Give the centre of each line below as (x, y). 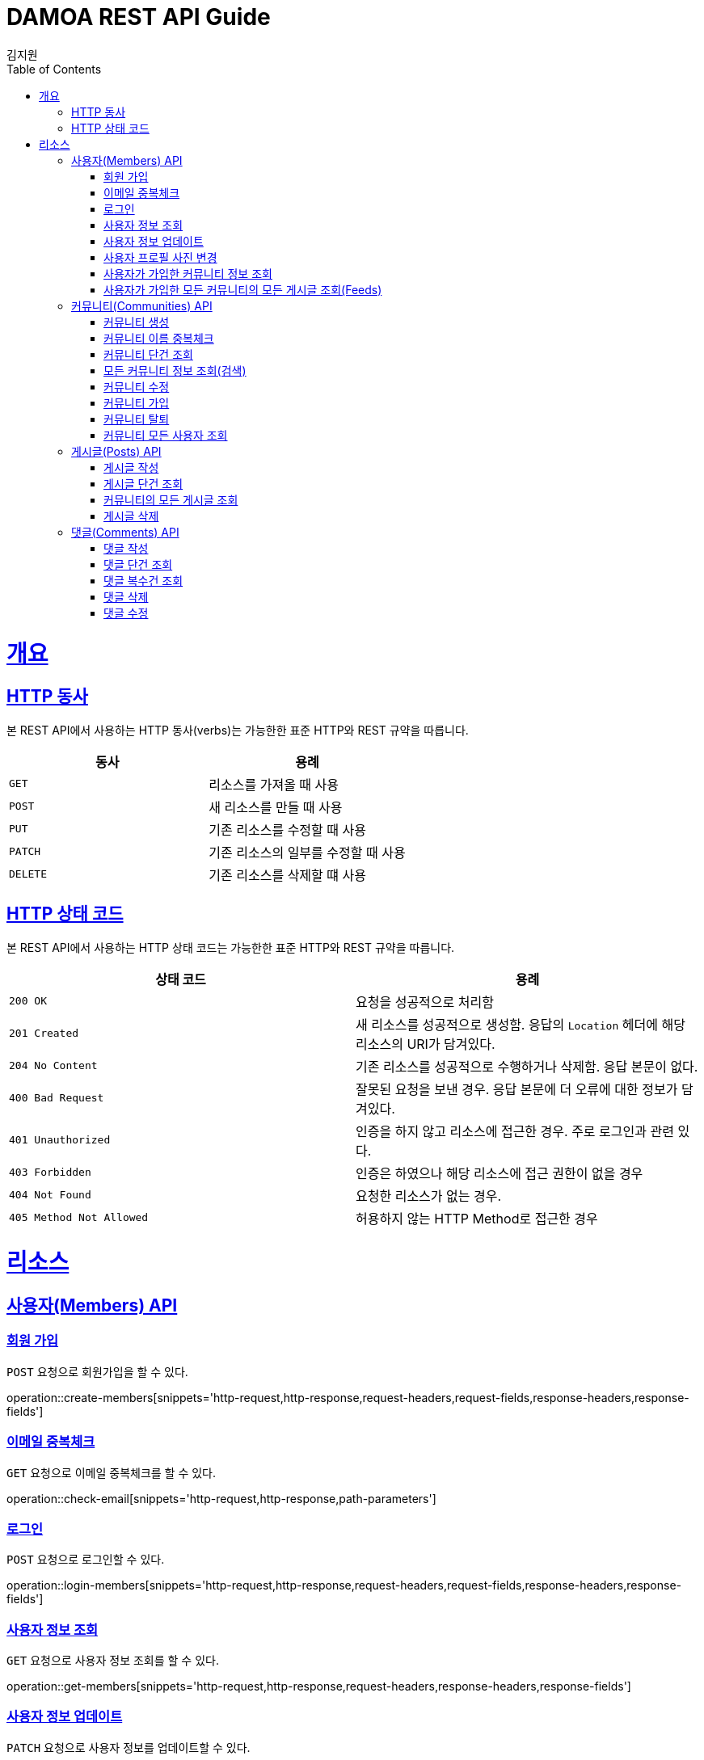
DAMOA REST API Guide (139, 17)
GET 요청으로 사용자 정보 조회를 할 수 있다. (113, 1661)
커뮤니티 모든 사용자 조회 (166, 435)
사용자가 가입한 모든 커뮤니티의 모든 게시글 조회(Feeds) (243, 289)
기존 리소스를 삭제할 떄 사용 (287, 875)
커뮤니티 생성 (137, 322)
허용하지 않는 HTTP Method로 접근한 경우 (477, 1218)
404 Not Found (50, 1195)
